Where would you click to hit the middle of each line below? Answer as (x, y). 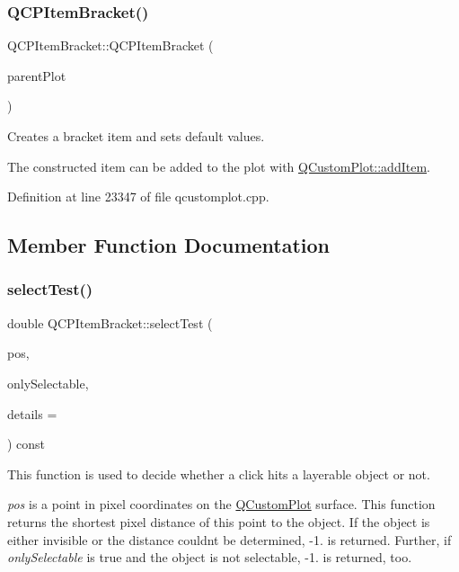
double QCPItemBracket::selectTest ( (110, 322)
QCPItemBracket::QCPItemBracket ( (110, 45)
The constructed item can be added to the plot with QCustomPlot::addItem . (219, 166)
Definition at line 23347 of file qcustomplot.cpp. (138, 197)
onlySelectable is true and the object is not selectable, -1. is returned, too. (210, 557)
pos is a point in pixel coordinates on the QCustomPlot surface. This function (221, 504)
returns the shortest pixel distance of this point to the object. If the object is (219, 521)
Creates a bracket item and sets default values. (136, 136)
